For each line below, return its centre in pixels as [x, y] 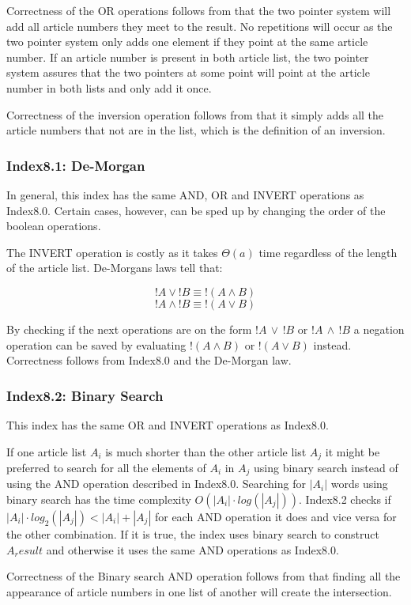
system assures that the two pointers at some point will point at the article [188, 72]
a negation [379, 329]
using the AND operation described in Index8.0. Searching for [156, 484]
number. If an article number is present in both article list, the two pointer [188, 57]
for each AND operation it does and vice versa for [275, 517]
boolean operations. [54, 226]
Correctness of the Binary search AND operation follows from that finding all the [204, 576]
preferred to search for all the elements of [106, 467]
